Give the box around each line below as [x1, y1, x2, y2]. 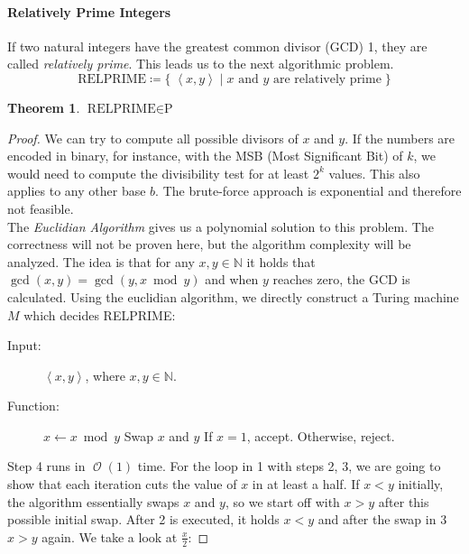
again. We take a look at [41, 527, 178, 546]
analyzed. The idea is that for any [7, 252, 195, 271]
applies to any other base [7, 181, 146, 200]
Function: [7, 396, 60, 415]
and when [205, 270, 259, 289]
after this [378, 492, 429, 511]
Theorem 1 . [7, 97, 80, 116]
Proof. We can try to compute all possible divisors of [7, 128, 299, 147]
